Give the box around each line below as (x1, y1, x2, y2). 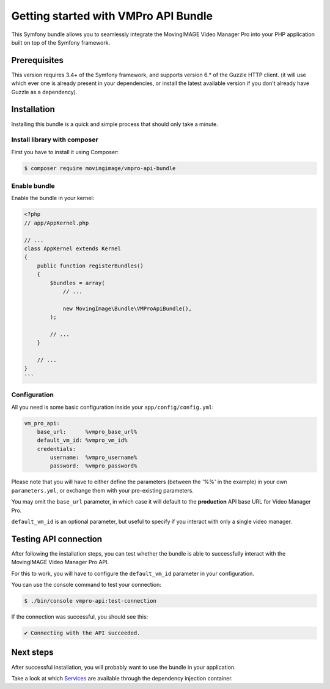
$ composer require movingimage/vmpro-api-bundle (24, 165, 176, 171)
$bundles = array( (50, 279, 105, 286)
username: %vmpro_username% (50, 454, 137, 461)
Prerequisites (11, 55, 64, 65)
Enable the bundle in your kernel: (11, 195, 95, 202)
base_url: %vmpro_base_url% (37, 428, 137, 435)
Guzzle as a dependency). (11, 88, 78, 95)
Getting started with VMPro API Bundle (11, 9, 213, 23)
